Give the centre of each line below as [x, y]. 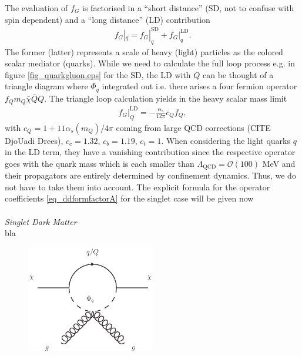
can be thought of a [238, 74]
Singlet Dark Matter [41, 221]
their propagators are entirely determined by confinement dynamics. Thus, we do [150, 175]
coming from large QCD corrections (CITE [193, 127]
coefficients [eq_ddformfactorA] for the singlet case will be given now [129, 198]
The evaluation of [36, 8]
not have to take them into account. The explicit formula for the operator [137, 187]
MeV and [279, 163]
